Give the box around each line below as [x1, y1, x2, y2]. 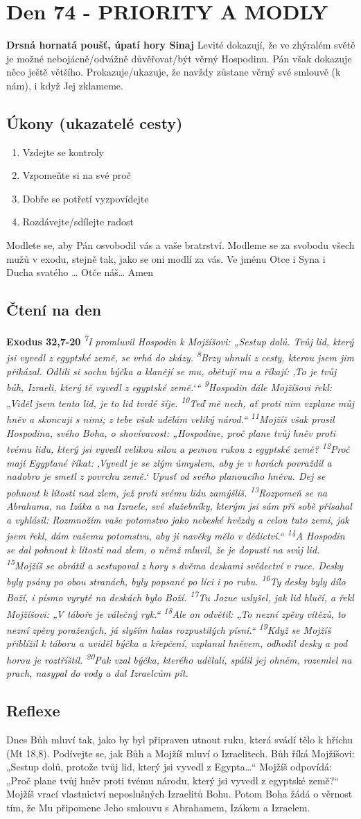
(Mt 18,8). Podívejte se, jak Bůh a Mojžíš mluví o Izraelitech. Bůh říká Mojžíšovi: [6, 745, 355, 760]
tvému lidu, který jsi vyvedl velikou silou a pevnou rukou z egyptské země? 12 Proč [6, 440, 350, 456]
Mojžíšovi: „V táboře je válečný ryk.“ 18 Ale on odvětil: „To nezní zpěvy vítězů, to [6, 604, 346, 621]
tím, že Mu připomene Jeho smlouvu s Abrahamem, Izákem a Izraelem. [6, 800, 310, 815]
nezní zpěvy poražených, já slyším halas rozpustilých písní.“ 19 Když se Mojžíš [6, 621, 331, 637]
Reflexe [6, 700, 60, 721]
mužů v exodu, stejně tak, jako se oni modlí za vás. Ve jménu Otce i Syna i [6, 251, 326, 266]
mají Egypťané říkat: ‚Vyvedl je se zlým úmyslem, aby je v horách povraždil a [6, 455, 332, 469]
